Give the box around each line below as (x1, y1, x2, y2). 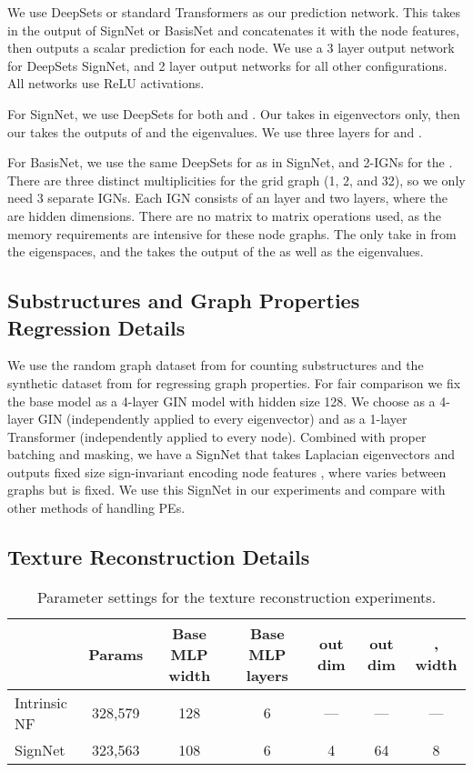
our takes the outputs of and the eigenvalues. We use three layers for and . (7, 122, 422, 141)
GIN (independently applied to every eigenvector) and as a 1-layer (37, 409, 408, 428)
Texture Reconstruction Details (7, 543, 310, 571)
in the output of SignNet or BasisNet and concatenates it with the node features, (7, 20, 459, 39)
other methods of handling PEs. (7, 498, 186, 517)
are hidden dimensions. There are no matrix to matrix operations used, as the (7, 206, 442, 225)
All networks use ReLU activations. (7, 74, 205, 93)
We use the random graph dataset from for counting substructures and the (7, 356, 424, 375)
